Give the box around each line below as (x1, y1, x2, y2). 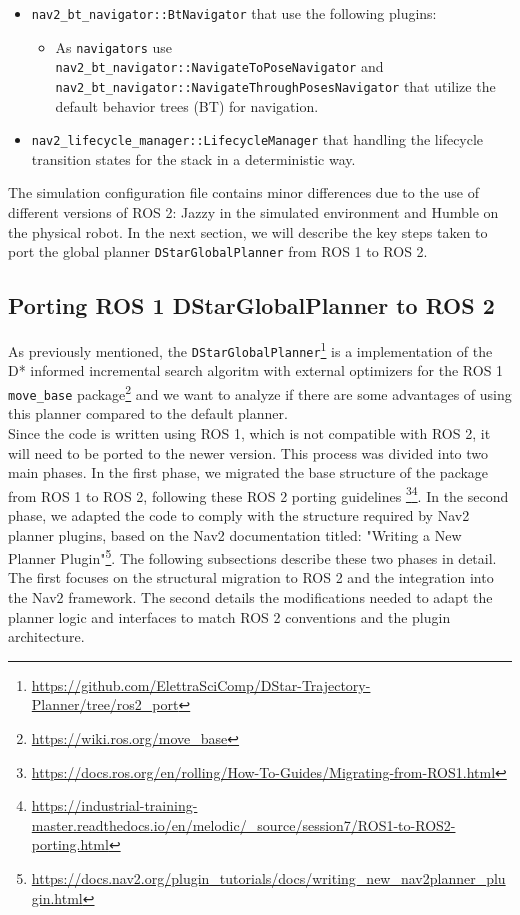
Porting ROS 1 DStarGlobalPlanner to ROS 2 (8, 290, 495, 321)
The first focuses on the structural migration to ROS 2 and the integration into (8, 567, 494, 588)
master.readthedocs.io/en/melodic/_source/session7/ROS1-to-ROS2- (31, 814, 456, 835)
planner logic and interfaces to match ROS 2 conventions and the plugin (8, 606, 451, 627)
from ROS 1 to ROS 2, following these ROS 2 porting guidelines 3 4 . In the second (8, 482, 509, 506)
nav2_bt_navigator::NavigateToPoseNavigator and (55, 56, 384, 77)
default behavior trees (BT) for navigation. (55, 95, 319, 116)
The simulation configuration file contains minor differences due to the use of (8, 182, 479, 203)
